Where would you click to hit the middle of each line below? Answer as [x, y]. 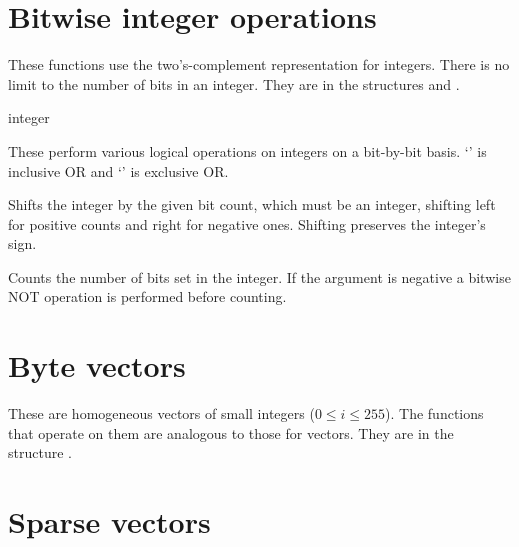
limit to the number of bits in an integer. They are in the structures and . [234, 83]
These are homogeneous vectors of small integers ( [161, 413]
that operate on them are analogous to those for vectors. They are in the [231, 432]
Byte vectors [97, 365]
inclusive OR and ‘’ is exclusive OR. [118, 170]
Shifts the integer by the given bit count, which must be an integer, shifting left [252, 204]
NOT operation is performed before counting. [147, 296]
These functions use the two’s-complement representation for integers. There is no [259, 64]
